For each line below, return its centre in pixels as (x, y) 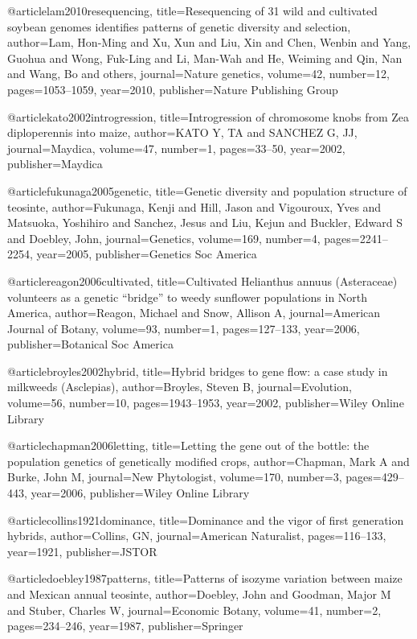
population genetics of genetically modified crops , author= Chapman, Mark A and (208, 461)
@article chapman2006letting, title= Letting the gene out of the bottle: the (188, 445)
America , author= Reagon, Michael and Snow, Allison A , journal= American (194, 313)
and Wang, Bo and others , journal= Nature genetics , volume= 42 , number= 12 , (198, 74)
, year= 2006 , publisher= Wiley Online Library (137, 493)
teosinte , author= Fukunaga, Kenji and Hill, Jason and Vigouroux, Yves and (194, 206)
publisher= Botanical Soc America (90, 344)
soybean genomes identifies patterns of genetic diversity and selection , (179, 26)
